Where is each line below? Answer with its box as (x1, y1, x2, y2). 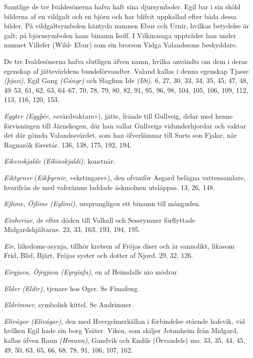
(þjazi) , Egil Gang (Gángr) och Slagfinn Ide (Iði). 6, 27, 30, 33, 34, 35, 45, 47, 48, (4, 75, 249, 85)
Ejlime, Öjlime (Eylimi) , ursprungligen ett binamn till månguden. (4, 198, 201, 209)
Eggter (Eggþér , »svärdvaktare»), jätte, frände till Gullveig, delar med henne (4, 110, 233, 121)
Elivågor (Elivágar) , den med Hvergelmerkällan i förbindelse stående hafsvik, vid (4, 316, 245, 326)
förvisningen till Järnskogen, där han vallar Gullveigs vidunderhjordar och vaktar (4, 120, 246, 130)
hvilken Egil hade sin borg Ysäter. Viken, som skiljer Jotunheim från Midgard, (4, 325, 238, 336)
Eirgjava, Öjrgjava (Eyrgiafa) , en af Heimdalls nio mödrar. (4, 267, 179, 277)
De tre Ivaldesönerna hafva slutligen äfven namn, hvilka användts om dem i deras (4, 56, 248, 66)
